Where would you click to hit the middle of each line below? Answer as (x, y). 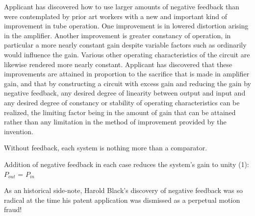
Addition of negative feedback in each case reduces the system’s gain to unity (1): (127, 164)
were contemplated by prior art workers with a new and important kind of (115, 16)
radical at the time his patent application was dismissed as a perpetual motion (122, 200)
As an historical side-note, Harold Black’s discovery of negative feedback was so (123, 190)
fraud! (13, 209)
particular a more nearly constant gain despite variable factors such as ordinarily (125, 45)
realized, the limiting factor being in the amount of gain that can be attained (120, 112)
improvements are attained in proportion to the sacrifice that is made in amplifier (127, 74)
